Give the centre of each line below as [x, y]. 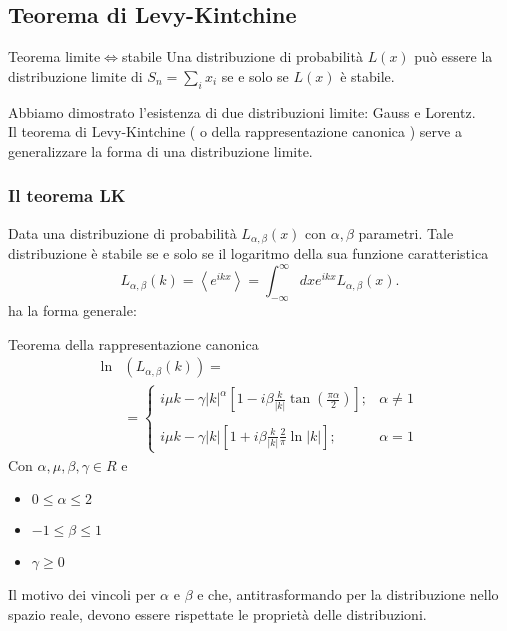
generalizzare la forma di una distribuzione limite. [160, 150]
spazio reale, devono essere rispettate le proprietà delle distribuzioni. [217, 613]
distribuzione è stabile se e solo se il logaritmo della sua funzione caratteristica [248, 253]
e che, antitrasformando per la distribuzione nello [348, 594]
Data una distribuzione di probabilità [122, 232]
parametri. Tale [406, 232]
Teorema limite [54, 56]
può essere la [453, 56]
